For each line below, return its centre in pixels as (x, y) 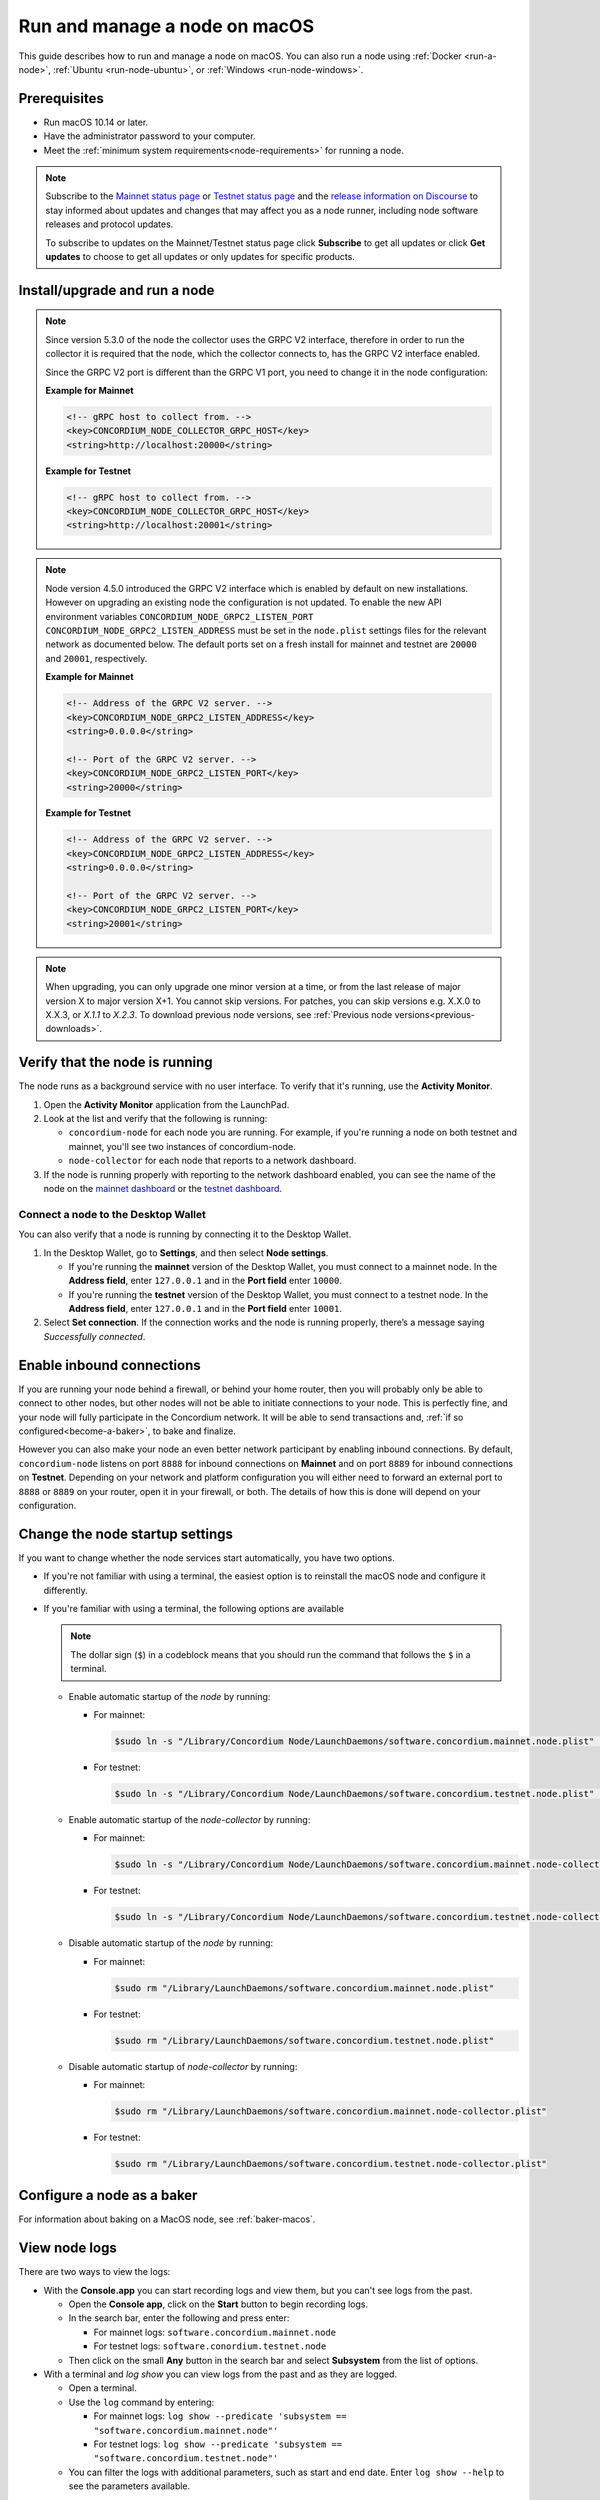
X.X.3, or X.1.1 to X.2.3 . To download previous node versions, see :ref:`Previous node (219, 1014)
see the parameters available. (129, 2486)
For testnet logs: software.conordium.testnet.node (210, 2346)
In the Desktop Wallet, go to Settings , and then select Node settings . (186, 1252)
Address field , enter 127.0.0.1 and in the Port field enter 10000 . (205, 1281)
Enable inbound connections (110, 1365)
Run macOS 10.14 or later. (96, 122)
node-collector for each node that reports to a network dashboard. (212, 1161)
